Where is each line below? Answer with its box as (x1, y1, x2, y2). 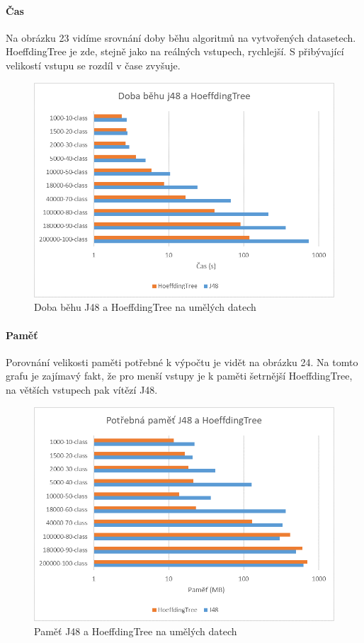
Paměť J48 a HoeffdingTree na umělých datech (34, 624, 237, 638)
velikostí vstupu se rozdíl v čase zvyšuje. (6, 57, 181, 72)
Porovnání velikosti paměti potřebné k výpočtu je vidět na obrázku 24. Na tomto (6, 354, 358, 369)
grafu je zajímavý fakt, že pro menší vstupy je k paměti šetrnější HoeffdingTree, (6, 368, 353, 383)
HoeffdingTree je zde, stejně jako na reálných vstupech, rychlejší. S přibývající (6, 44, 344, 59)
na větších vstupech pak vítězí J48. (6, 382, 158, 397)
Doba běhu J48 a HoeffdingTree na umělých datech (34, 300, 256, 314)
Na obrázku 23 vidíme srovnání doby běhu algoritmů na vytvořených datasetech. (6, 30, 356, 45)
